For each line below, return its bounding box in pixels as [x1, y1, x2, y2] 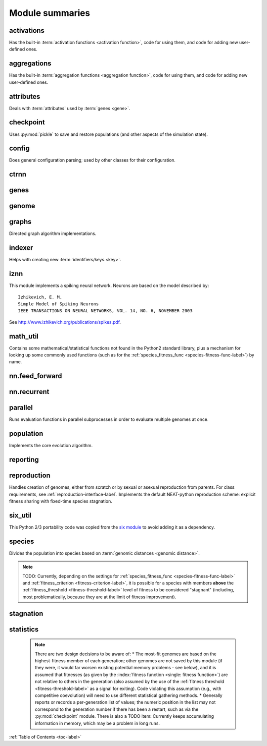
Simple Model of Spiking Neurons [18, 301, 99, 307]
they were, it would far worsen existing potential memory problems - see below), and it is [35, 665, 216, 671]
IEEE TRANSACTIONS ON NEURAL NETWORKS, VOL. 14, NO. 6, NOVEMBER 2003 [18, 308, 193, 314]
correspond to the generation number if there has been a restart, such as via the [35, 706, 199, 712]
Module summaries [9, 7, 90, 18]
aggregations [9, 59, 51, 68]
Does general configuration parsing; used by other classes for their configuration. [9, 157, 176, 163]
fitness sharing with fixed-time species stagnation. [9, 498, 112, 504]
